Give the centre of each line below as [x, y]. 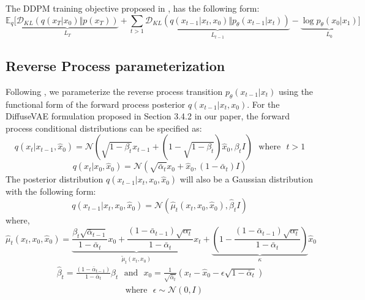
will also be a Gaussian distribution [246, 179]
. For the [263, 104]
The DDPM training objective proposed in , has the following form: [133, 8]
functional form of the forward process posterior [96, 104]
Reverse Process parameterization [115, 66]
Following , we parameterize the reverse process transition [114, 91]
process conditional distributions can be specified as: [104, 128]
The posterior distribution [55, 179]
